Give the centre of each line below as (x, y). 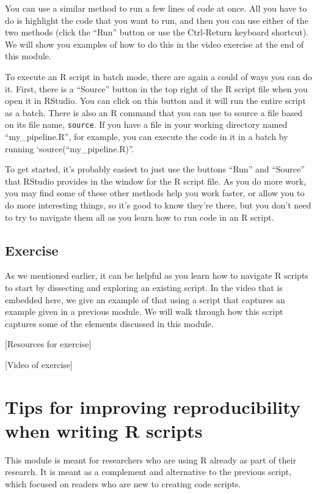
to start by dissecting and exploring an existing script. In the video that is (144, 287)
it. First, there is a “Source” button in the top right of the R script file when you (156, 88)
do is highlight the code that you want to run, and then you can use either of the (157, 20)
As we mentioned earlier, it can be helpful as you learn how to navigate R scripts (157, 275)
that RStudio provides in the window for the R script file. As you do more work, (155, 181)
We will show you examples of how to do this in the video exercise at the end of (155, 44)
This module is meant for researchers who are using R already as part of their (151, 459)
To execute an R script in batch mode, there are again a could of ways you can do (158, 76)
